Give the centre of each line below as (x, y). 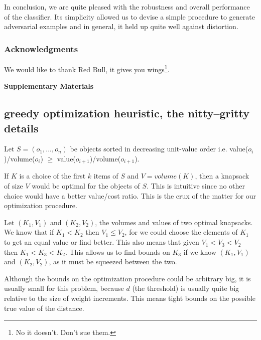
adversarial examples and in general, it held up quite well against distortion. (121, 26)
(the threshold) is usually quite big (186, 288)
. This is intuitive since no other (196, 186)
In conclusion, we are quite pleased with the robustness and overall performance (127, 7)
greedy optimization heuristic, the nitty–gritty (127, 113)
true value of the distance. (44, 308)
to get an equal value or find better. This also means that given (102, 242)
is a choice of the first (52, 176)
